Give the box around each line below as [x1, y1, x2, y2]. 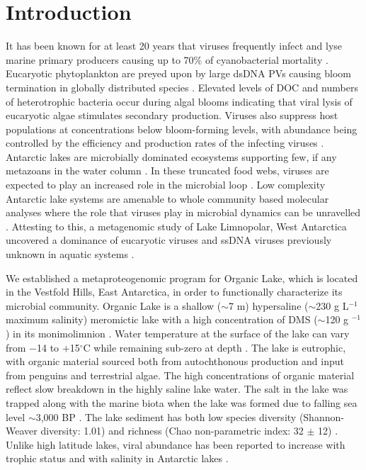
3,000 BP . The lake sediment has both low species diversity [35, 409, 297, 424]
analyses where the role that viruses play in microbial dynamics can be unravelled [6, 205, 361, 220]
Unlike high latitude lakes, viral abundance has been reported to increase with [6, 437, 345, 452]
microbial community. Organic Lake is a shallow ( [6, 298, 222, 313]
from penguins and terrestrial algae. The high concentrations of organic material [6, 367, 355, 382]
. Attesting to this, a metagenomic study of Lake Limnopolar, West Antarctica [6, 218, 347, 233]
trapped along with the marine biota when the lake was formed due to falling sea [6, 395, 358, 410]
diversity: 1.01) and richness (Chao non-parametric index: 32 [40, 423, 304, 438]
